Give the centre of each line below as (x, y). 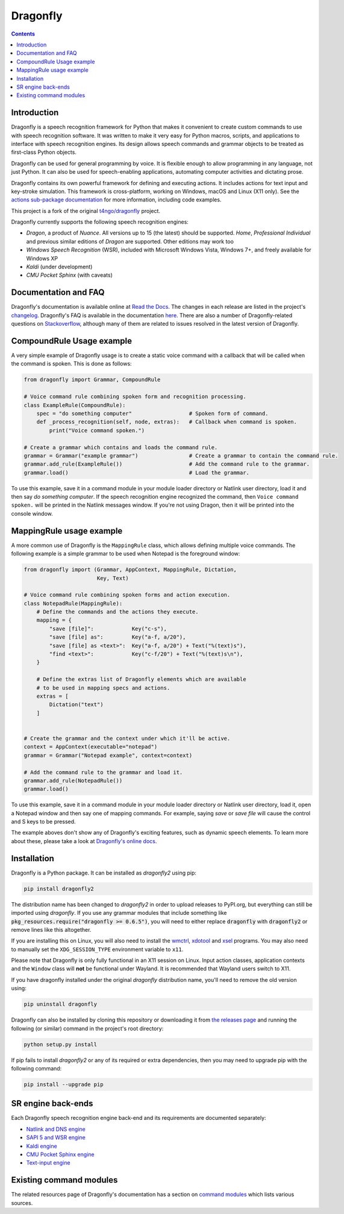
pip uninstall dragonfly (61, 1004)
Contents (23, 34)
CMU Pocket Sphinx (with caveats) (69, 275)
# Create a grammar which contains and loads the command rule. (121, 447)
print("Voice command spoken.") (97, 430)
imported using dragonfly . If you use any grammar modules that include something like (119, 913)
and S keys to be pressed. (43, 822)
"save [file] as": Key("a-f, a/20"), (117, 637)
